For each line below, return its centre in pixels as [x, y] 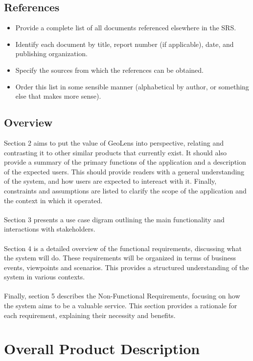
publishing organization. [51, 53]
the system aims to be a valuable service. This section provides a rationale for [121, 306]
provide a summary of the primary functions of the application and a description [125, 162]
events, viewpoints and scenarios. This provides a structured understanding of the [126, 267]
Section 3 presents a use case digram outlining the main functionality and [114, 219]
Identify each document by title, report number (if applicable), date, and [125, 44]
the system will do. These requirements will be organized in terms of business [120, 258]
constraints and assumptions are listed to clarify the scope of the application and [125, 190]
